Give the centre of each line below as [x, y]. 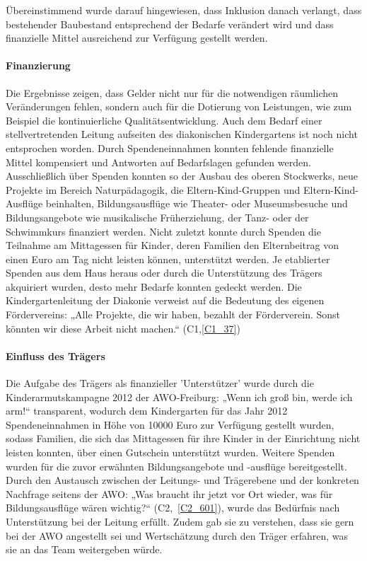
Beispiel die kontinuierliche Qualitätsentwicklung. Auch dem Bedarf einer [164, 120]
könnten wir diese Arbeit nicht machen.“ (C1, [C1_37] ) [123, 328]
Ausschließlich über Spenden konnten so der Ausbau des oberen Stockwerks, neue [182, 176]
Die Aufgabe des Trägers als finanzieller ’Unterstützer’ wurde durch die [160, 383]
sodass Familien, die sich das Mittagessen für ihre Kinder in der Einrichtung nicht [183, 438]
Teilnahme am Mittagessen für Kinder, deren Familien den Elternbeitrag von [172, 245]
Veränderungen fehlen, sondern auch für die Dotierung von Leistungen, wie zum [179, 106]
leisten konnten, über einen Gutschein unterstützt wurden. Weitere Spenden [170, 452]
